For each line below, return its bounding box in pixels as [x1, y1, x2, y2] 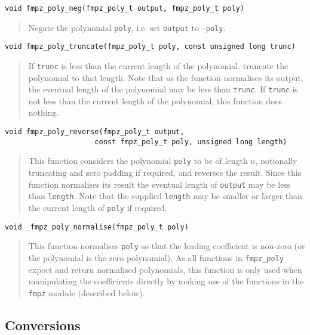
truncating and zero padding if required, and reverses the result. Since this [28, 166, 302, 179]
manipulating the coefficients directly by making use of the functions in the [28, 275, 304, 287]
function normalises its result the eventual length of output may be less [28, 178, 291, 190]
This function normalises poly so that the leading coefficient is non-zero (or [28, 240, 305, 252]
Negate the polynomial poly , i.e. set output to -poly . [28, 21, 226, 33]
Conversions [5, 315, 81, 334]
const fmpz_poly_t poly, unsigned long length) [94, 137, 287, 146]
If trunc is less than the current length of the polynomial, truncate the [28, 59, 288, 72]
